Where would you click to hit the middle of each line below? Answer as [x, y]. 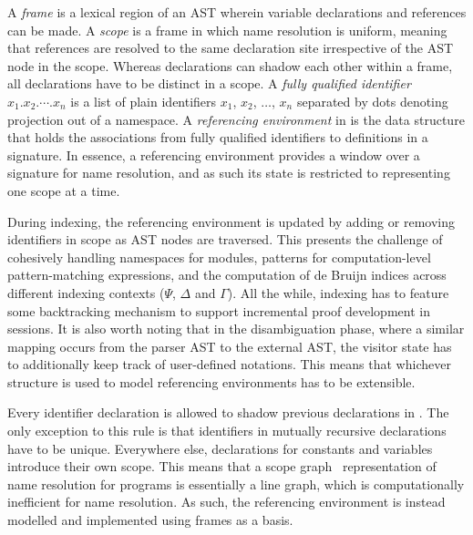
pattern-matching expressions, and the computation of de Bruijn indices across [227, 275]
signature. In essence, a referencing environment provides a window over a [214, 154]
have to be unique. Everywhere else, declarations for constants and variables [220, 448]
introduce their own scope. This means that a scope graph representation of [222, 466]
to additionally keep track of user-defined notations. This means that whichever [229, 364]
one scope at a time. [64, 190]
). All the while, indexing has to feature [338, 292]
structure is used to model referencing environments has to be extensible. [211, 381]
